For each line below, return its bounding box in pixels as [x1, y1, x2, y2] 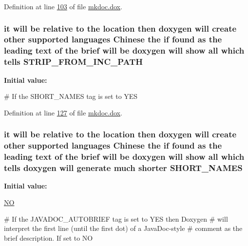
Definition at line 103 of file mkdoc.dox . [4, 1, 122, 11]
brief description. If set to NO [4, 232, 93, 243]
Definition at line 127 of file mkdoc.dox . [4, 107, 122, 117]
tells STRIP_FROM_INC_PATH [4, 56, 143, 68]
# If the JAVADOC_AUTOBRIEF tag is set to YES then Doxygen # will [4, 213, 228, 224]
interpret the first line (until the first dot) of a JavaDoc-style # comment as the [4, 223, 243, 233]
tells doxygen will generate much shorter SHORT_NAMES [4, 162, 243, 174]
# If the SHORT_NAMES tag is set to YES [4, 91, 138, 101]
